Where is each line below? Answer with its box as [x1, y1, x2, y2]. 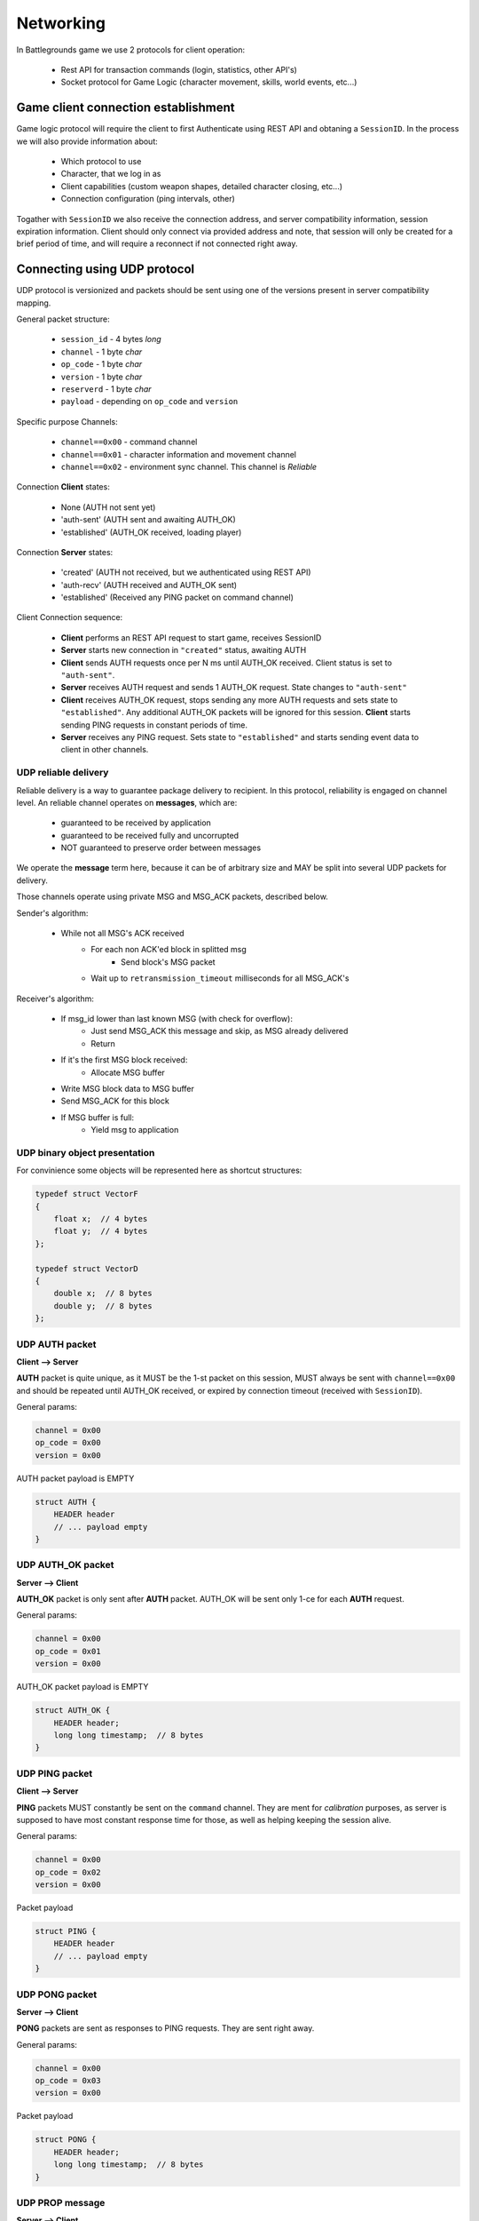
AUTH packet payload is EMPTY [16, 1473, 135, 1484]
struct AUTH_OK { [35, 1706, 111, 1716]
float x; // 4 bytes [53, 1214, 148, 1224]
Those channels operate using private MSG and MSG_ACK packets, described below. [16, 891, 328, 902]
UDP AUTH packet [16, 1338, 97, 1350]
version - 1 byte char [60, 371, 143, 382]
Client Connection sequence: [16, 612, 123, 623]
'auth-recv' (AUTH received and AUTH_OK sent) [60, 579, 238, 590]
